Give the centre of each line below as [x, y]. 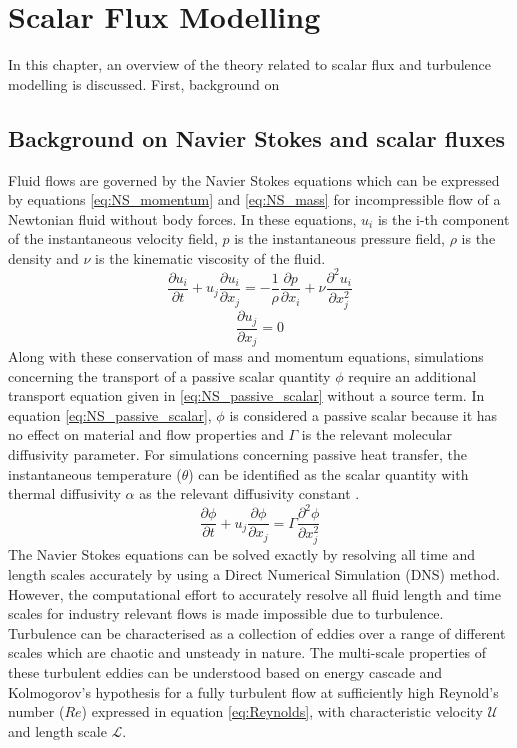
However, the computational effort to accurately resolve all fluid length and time [254, 593]
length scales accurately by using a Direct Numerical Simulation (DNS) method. [254, 574]
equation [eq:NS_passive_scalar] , [110, 414]
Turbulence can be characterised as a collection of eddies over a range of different [257, 632]
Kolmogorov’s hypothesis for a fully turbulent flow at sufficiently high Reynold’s [253, 691]
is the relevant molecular [377, 434]
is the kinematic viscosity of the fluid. [210, 257]
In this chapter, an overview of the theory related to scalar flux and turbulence [250, 64]
